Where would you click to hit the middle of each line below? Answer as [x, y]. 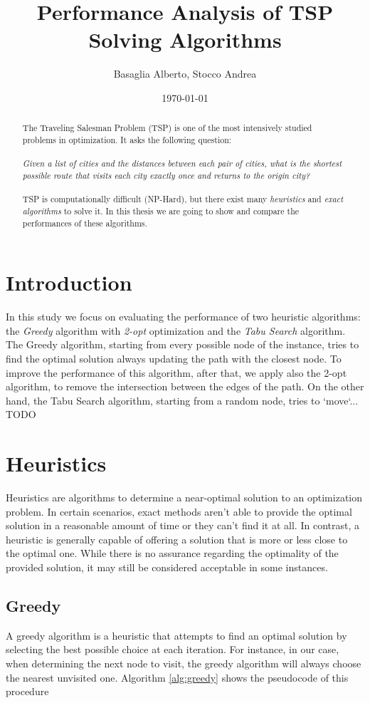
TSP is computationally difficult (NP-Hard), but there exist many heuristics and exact [183, 199]
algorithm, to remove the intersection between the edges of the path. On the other [185, 386]
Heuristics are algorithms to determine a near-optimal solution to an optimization [184, 498]
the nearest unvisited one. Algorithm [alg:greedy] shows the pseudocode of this [177, 677]
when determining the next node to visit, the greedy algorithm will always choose [184, 663]
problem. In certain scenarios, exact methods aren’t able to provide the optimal [179, 511]
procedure [27, 691]
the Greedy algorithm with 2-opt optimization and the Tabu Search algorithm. [176, 330]
